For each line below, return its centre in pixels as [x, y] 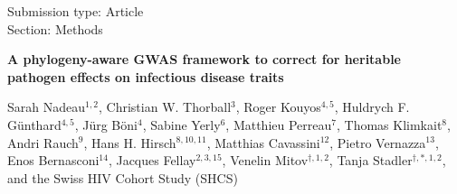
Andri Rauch [43, 142]
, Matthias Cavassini [263, 142]
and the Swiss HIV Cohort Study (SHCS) [123, 177]
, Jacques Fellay [152, 160]
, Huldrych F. [372, 107]
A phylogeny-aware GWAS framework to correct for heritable [204, 59]
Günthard [34, 124]
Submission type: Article [76, 11]
